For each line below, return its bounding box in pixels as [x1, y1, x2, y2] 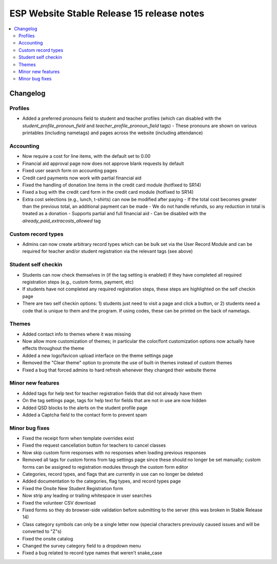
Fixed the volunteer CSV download [22, 499, 96, 506]
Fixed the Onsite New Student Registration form [22, 485, 123, 491]
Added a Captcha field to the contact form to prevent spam [22, 411, 147, 417]
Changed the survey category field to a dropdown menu [22, 542, 141, 549]
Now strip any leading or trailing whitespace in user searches [22, 492, 152, 499]
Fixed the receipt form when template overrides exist [22, 435, 134, 442]
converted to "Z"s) [22, 528, 62, 535]
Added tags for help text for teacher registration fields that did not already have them [22, 390, 202, 396]
